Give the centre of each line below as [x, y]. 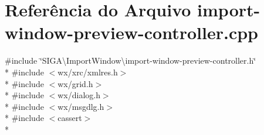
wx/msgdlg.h [81, 106]
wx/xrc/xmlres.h [88, 72]
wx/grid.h [75, 83]
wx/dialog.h [79, 95]
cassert [70, 118]
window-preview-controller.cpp [131, 32]
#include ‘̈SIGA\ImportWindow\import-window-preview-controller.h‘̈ [131, 60]
